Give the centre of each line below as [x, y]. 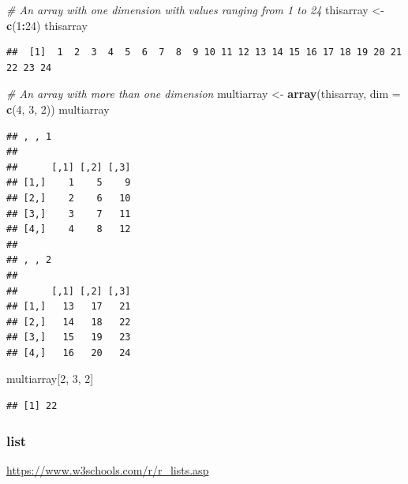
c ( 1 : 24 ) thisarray [47, 25]
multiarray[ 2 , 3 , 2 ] [50, 379]
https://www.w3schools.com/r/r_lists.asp [108, 469]
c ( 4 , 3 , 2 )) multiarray [58, 109]
